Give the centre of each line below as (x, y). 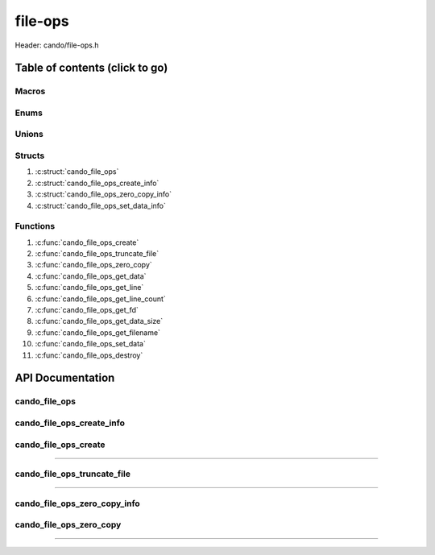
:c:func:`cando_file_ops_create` (87, 242)
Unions (29, 135)
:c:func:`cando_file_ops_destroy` (89, 355)
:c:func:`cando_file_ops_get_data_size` (99, 321)
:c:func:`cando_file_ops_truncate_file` (97, 254)
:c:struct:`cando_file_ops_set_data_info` (101, 205)
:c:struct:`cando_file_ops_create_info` (97, 183)
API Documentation (65, 378)
